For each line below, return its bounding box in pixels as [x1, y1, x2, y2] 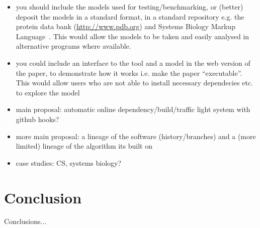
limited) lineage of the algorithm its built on [16, 141, 152, 151]
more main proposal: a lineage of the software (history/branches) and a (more [16, 131, 256, 141]
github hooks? [16, 113, 59, 124]
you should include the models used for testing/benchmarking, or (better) [16, 2, 243, 12]
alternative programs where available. [16, 41, 131, 51]
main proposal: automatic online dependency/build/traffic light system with [16, 104, 250, 115]
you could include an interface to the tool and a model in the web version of [16, 57, 250, 68]
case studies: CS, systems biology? [16, 157, 122, 168]
